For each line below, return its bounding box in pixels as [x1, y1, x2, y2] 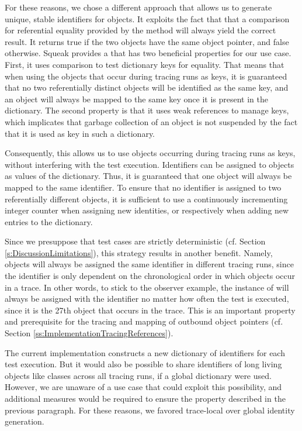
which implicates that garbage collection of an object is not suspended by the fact [5, 115, 298, 127]
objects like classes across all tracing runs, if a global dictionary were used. [5, 369, 272, 381]
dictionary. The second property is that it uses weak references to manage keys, [5, 104, 289, 116]
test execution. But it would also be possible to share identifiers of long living [5, 358, 282, 370]
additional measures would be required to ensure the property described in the [5, 392, 286, 404]
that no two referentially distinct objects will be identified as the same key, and [5, 81, 289, 94]
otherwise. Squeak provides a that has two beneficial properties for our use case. [5, 47, 291, 59]
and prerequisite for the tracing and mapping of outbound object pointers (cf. [5, 315, 283, 327]
